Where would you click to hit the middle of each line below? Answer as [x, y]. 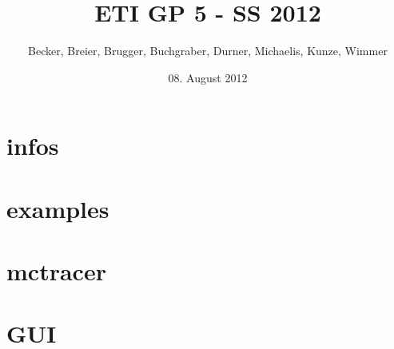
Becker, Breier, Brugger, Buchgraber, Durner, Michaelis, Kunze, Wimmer [208, 51]
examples [58, 208]
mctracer [56, 271]
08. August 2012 [208, 77]
